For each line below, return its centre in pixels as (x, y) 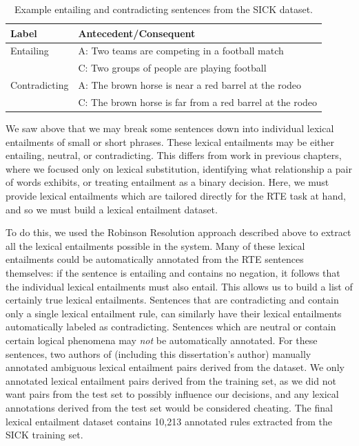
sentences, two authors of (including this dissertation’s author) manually (158, 353)
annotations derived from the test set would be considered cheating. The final (169, 407)
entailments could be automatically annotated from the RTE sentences (155, 259)
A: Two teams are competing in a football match (181, 51)
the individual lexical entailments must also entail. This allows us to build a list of (179, 286)
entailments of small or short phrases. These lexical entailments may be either (170, 141)
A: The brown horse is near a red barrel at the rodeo (190, 85)
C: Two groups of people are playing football (172, 68)
